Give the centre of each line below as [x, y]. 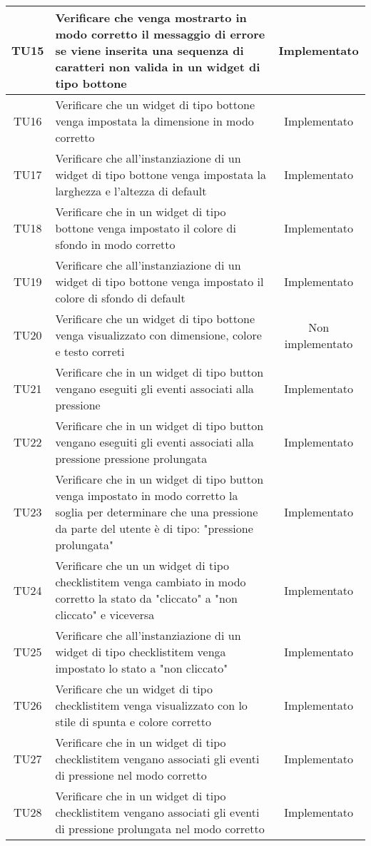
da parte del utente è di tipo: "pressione [154, 528]
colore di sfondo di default [120, 298]
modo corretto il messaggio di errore [160, 34]
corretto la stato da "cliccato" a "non [146, 598]
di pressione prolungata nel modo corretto [160, 829]
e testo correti [90, 351]
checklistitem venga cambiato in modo [151, 582]
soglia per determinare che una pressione [157, 512]
